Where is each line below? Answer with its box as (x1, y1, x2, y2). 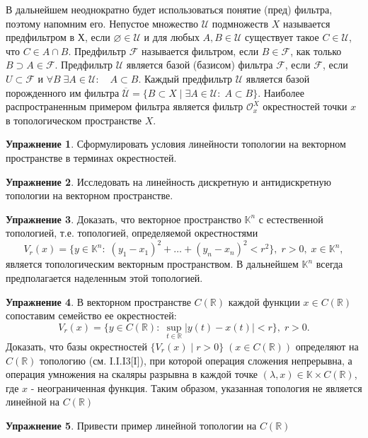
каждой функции (228, 294, 300, 309)
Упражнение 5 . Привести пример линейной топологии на (6, 418, 257, 432)
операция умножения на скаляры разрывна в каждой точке (6, 367, 258, 381)
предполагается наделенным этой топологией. (6, 271, 203, 285)
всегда (316, 256, 343, 271)
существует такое (245, 30, 319, 45)
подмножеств (212, 16, 269, 30)
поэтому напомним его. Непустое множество (6, 16, 199, 30)
